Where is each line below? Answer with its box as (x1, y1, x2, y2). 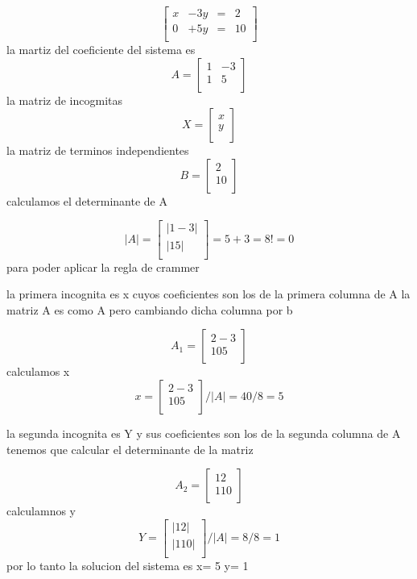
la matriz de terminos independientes (6, 142, 189, 159)
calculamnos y (6, 502, 76, 519)
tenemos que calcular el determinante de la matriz (6, 440, 254, 457)
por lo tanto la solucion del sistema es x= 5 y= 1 (6, 556, 249, 573)
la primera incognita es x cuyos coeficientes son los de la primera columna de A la (6, 285, 411, 302)
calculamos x (6, 363, 70, 380)
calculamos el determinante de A (6, 192, 167, 209)
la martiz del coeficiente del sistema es (6, 41, 196, 58)
